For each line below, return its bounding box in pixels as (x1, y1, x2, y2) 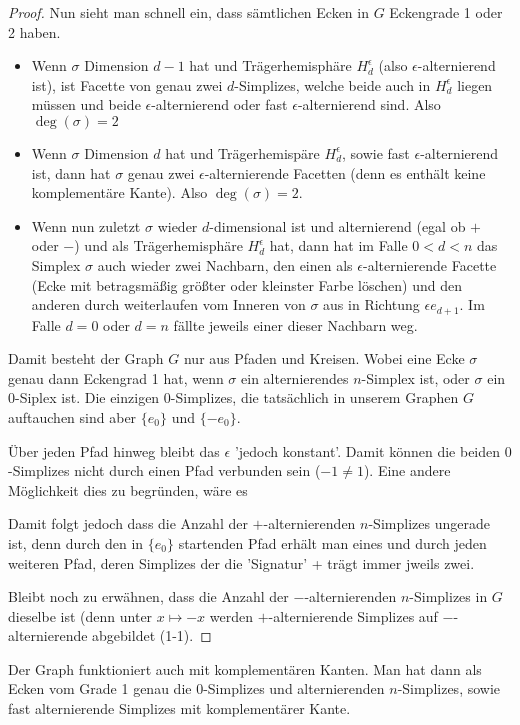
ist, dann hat (31, 162, 111, 183)
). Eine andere (363, 460, 451, 481)
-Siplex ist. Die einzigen (15, 387, 160, 408)
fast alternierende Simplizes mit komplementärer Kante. (8, 698, 351, 719)
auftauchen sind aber (8, 406, 137, 427)
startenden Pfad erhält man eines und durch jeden (178, 532, 487, 553)
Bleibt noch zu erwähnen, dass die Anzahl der (8, 586, 289, 607)
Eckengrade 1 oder (389, 2, 503, 22)
